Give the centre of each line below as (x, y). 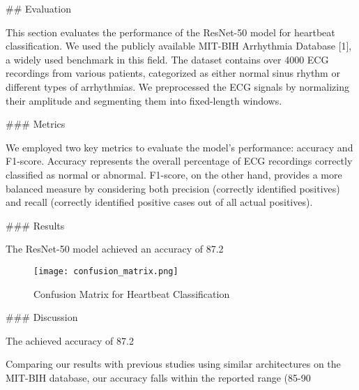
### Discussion (42, 317)
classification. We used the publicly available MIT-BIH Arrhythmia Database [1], (179, 46)
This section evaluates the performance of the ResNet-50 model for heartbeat (170, 32)
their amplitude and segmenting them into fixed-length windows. (144, 100)
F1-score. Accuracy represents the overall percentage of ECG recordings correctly (179, 161)
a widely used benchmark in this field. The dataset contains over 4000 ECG (167, 59)
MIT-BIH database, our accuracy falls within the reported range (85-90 (158, 377)
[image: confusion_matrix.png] (106, 271)
